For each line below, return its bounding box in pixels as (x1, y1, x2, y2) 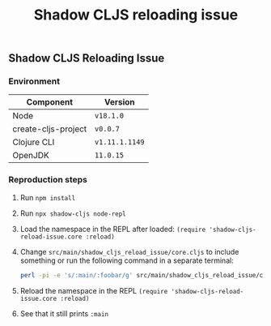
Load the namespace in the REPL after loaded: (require (19, 224, 206, 234)
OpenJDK (12, 150, 50, 161)
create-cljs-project (12, 123, 87, 135)
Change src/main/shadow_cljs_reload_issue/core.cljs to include (19, 247, 239, 256)
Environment (8, 75, 61, 87)
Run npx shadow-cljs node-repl (19, 208, 127, 218)
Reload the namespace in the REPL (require (19, 285, 168, 295)
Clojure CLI (12, 136, 55, 148)
